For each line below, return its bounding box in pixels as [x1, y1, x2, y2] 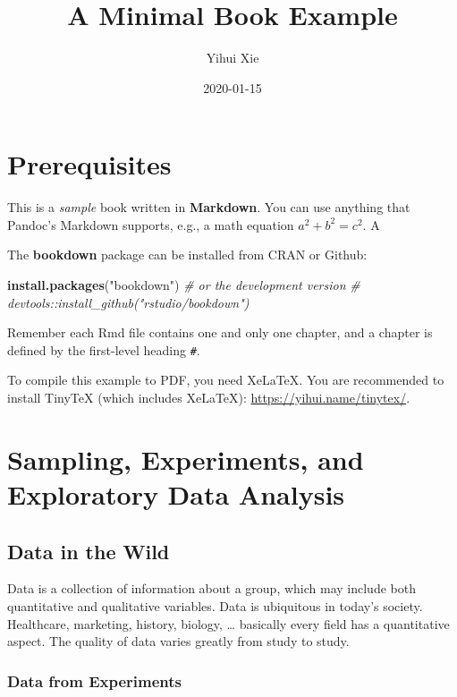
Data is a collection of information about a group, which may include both [7, 579, 416, 598]
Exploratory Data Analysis [7, 476, 345, 513]
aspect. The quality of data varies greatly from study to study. [7, 632, 350, 650]
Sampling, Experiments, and [7, 440, 364, 477]
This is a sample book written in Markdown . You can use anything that [7, 198, 410, 217]
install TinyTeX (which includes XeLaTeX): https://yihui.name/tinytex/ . [7, 388, 410, 407]
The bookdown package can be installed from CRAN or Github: [7, 245, 368, 264]
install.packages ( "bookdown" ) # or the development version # [7, 276, 360, 294]
